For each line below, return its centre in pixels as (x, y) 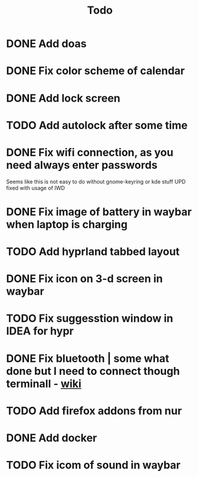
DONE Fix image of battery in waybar (99, 212)
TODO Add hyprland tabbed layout (93, 252)
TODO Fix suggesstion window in (90, 319)
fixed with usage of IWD (36, 188)
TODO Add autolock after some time (97, 125)
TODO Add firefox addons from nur (94, 411)
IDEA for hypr (40, 331)
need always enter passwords (82, 165)
